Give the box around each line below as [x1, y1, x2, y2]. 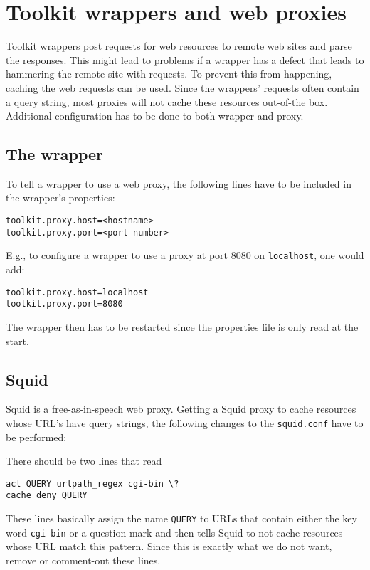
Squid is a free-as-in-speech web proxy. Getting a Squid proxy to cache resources [6, 401, 356, 416]
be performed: [6, 429, 67, 444]
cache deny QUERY [6, 490, 88, 501]
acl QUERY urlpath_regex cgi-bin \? [6, 478, 179, 489]
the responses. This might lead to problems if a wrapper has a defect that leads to [6, 52, 364, 67]
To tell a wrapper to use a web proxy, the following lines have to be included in [6, 176, 351, 191]
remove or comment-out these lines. [6, 553, 161, 567]
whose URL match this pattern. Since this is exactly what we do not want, [6, 539, 332, 554]
